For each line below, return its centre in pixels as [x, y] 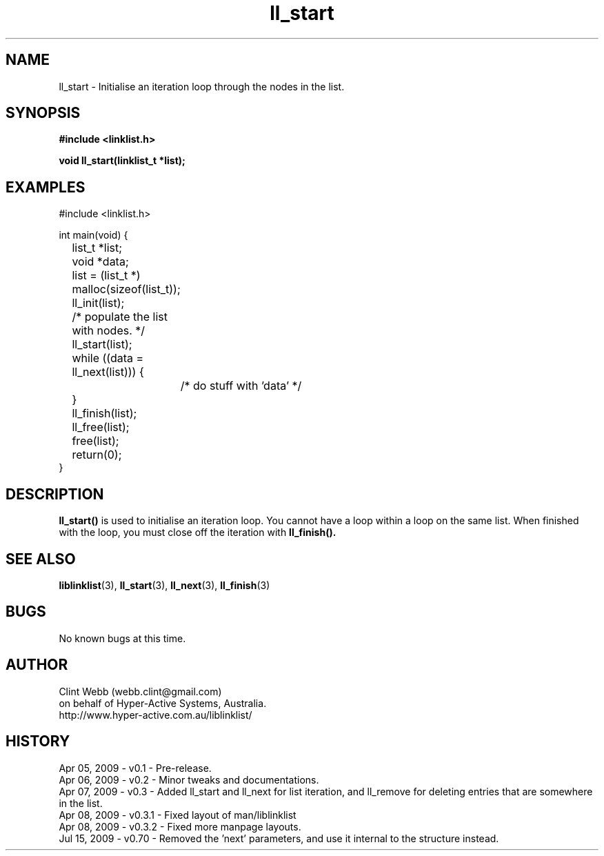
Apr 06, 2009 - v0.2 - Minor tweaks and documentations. [189, 779]
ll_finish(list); [104, 414]
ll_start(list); [102, 345]
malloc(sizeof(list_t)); [126, 289]
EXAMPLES [46, 187]
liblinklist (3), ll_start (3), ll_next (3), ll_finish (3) [164, 585]
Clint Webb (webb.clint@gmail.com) [140, 691]
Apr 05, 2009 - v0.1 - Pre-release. [135, 768]
